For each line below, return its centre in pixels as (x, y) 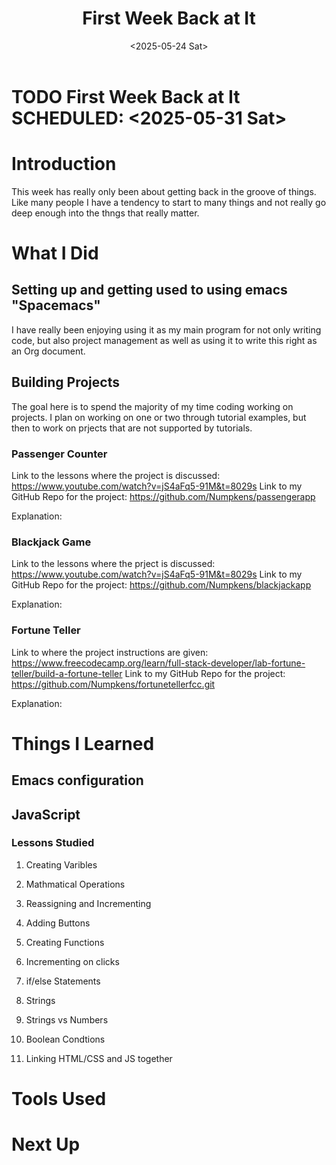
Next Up (46, 1144)
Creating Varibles (61, 864)
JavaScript (46, 814)
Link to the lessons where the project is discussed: (116, 475)
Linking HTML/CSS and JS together (99, 1058)
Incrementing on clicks (72, 961)
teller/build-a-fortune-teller (67, 673)
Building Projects (65, 382)
